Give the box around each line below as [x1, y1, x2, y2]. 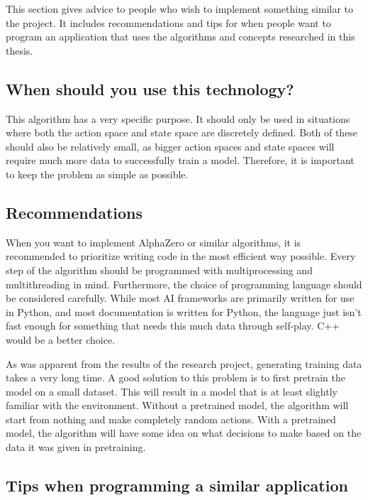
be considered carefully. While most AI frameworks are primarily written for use [6, 290, 355, 305]
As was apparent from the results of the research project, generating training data [6, 356, 362, 371]
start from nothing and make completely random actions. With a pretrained [6, 411, 336, 426]
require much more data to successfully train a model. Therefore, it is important [6, 153, 355, 168]
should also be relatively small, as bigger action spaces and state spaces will [6, 138, 335, 153]
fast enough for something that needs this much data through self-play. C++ [6, 318, 340, 333]
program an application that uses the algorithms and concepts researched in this [6, 29, 355, 44]
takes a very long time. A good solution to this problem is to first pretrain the [6, 370, 345, 385]
